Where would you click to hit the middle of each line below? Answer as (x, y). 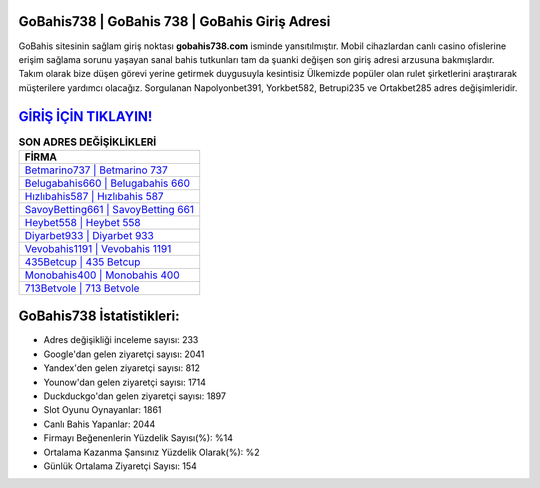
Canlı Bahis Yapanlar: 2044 (99, 424)
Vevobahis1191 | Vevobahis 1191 (98, 248)
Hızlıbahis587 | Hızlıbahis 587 (94, 196)
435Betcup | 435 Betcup (82, 262)
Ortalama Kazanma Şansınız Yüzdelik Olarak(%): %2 (151, 452)
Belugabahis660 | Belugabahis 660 (107, 183)
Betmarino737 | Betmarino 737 (96, 170)
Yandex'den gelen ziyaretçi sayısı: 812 (121, 368)
